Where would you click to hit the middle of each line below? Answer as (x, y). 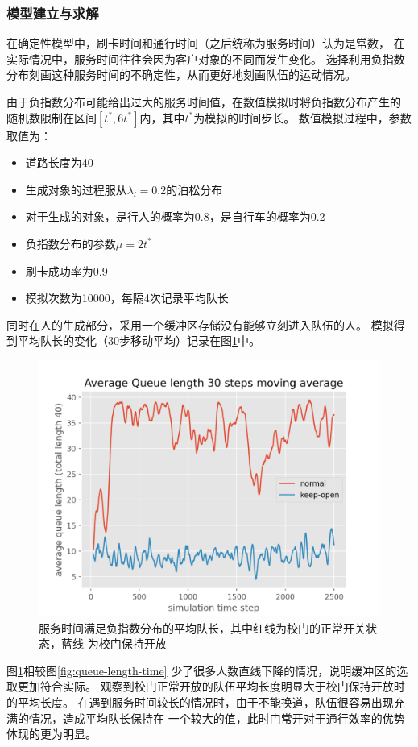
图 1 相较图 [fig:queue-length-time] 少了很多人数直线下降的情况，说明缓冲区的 (202, 670)
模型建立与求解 (53, 12)
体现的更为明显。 (52, 734)
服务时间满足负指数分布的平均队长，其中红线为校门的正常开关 (202, 627)
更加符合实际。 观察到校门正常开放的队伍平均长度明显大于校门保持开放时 (211, 686)
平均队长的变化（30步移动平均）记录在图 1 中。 (139, 340)
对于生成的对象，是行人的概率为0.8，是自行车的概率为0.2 (175, 216)
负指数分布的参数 (70, 243)
